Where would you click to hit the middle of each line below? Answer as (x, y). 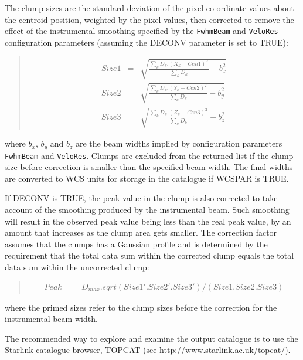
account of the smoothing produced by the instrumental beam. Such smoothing (147, 210)
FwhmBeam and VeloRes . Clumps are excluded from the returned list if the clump (149, 155)
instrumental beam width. (51, 319)
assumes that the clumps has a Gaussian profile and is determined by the (136, 244)
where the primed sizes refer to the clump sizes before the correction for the (141, 307)
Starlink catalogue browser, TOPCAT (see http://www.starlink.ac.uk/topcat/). (148, 350)
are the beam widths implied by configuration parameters (179, 143)
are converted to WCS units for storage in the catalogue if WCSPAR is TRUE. (147, 178)
